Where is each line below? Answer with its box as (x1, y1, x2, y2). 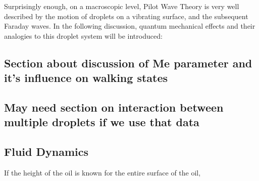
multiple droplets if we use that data (4, 114, 199, 130)
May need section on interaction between (4, 99, 224, 115)
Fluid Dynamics (4, 144, 88, 159)
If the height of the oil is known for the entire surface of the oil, (4, 167, 201, 177)
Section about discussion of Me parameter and (4, 55, 252, 70)
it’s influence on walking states (4, 70, 168, 85)
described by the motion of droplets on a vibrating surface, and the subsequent (4, 11, 248, 21)
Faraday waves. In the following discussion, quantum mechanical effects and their (4, 21, 255, 31)
